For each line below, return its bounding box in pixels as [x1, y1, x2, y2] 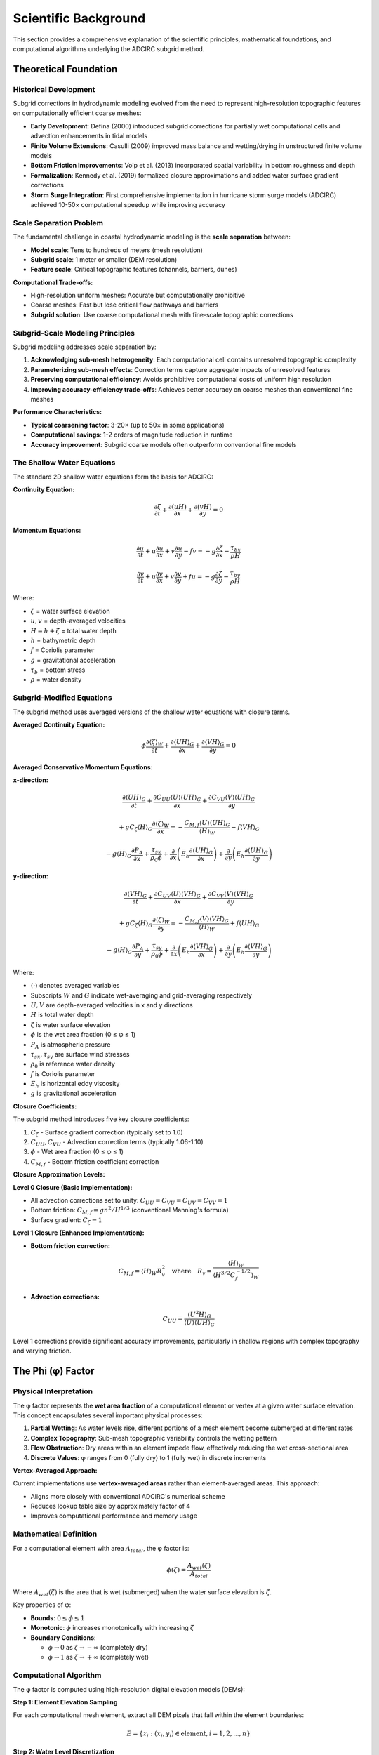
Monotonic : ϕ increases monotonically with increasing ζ [30, 1624, 194, 1632]
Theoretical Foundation [13, 63, 118, 75]
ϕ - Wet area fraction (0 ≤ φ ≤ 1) [30, 1148, 124, 1156]
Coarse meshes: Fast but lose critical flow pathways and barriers [30, 300, 219, 309]
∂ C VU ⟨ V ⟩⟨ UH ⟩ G [208, 793, 255, 803]
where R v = [171, 1267, 212, 1277]
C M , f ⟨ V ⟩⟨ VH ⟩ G [185, 915, 230, 925]
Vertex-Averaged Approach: [13, 1466, 98, 1474]
